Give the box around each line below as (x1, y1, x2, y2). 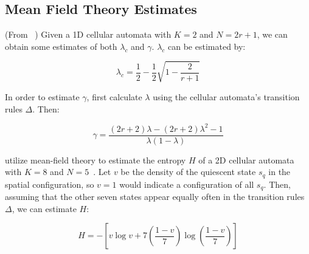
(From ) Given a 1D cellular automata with (5, 28, 172, 41)
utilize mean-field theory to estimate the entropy (5, 153, 186, 166)
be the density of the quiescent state (120, 165, 256, 178)
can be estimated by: (168, 39, 246, 52)
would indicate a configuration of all (119, 177, 254, 190)
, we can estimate (12, 202, 77, 215)
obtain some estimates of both (5, 39, 117, 52)
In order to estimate (5, 90, 80, 103)
